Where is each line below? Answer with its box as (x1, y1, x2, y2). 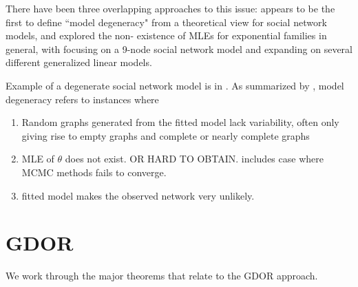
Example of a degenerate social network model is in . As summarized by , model (6, 78, 344, 92)
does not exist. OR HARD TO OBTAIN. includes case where (65, 151, 324, 166)
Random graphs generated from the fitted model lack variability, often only (21, 115, 339, 129)
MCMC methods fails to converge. (21, 164, 167, 179)
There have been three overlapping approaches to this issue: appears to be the (6, 1, 335, 15)
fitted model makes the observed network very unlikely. (21, 188, 255, 202)
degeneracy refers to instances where (6, 92, 159, 106)
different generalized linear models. (6, 55, 152, 70)
